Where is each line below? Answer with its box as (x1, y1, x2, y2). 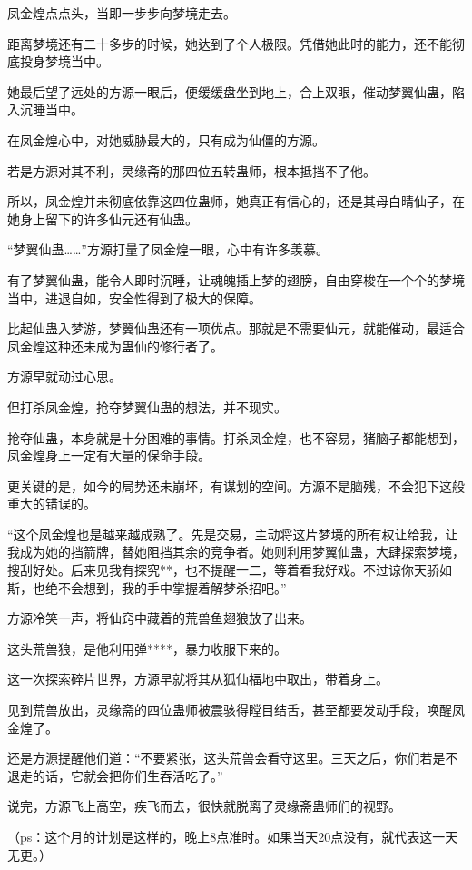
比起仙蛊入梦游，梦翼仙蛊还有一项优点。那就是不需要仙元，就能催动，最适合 (7, 319, 465, 338)
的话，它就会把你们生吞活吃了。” (32, 766, 223, 785)
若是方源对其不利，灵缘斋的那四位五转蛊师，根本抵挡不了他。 (7, 161, 376, 180)
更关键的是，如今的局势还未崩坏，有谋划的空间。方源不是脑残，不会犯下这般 (7, 476, 465, 495)
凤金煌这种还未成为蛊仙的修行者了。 (7, 336, 223, 355)
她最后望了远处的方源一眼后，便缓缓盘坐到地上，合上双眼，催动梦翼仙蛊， (7, 82, 452, 101)
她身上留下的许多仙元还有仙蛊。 (7, 209, 198, 228)
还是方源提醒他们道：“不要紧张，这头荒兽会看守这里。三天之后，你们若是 (7, 748, 446, 767)
